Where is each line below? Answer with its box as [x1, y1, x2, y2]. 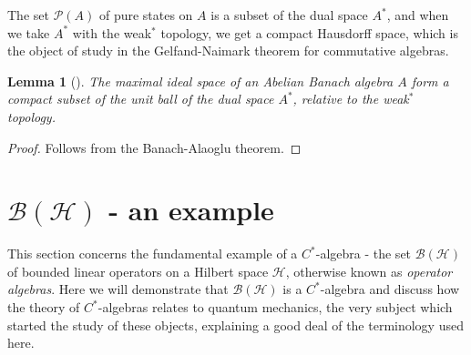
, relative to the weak [292, 89, 409, 108]
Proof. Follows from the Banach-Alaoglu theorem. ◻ [7, 137, 302, 157]
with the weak [72, 23, 152, 42]
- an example [108, 191, 274, 228]
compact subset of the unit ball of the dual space [7, 89, 274, 108]
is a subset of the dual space [210, 5, 368, 24]
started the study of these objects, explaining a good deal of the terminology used [7, 315, 464, 334]
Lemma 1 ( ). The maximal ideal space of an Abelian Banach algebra [7, 71, 394, 90]
